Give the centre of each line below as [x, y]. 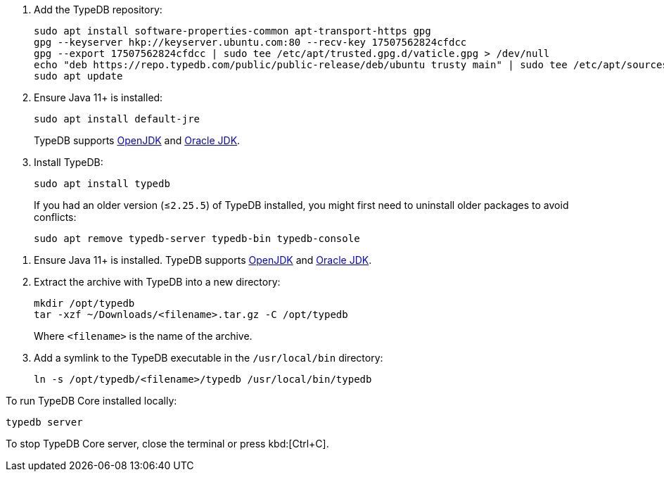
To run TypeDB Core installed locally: [91, 401]
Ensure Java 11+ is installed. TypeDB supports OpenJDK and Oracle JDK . [203, 260]
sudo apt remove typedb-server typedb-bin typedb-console [197, 238]
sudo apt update [78, 76]
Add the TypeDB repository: [98, 9]
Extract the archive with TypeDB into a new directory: [157, 282]
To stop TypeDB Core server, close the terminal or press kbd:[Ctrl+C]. [167, 444]
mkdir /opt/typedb [84, 303]
